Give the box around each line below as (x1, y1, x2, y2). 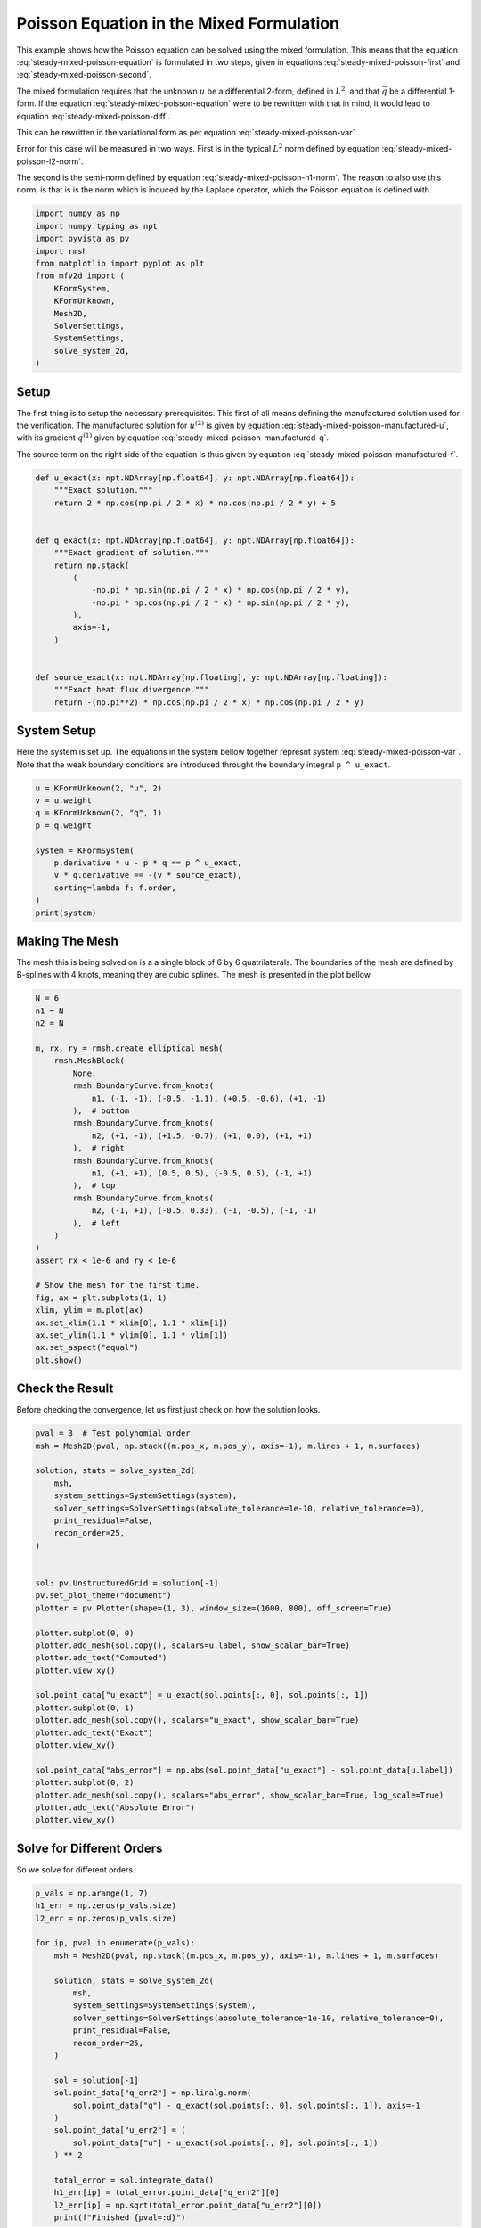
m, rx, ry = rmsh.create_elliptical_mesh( (35, 1044, 224, 1053)
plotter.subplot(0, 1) (35, 1702, 135, 1713)
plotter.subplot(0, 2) (35, 1778, 135, 1788)
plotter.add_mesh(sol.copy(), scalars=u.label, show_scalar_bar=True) (35, 1640, 351, 1651)
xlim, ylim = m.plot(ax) (35, 1306, 144, 1315)
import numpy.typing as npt (35, 221, 158, 231)
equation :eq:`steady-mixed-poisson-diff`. (16, 111, 171, 121)
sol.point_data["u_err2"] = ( (53, 2126, 186, 2135)
